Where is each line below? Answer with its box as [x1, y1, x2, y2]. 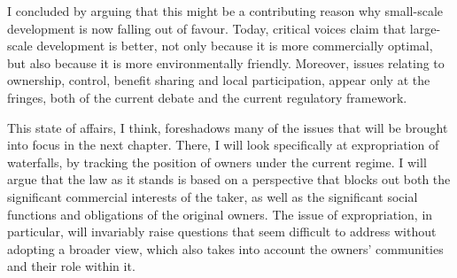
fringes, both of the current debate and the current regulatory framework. [7, 88, 407, 106]
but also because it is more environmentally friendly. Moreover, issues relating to [7, 53, 445, 72]
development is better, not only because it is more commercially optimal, [36, 36, 433, 55]
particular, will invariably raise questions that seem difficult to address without [7, 222, 437, 241]
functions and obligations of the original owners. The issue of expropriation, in [7, 205, 433, 223]
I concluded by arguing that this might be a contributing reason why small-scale [7, 2, 443, 19]
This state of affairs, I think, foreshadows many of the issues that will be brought [7, 118, 448, 136]
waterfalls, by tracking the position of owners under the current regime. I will [7, 152, 427, 171]
